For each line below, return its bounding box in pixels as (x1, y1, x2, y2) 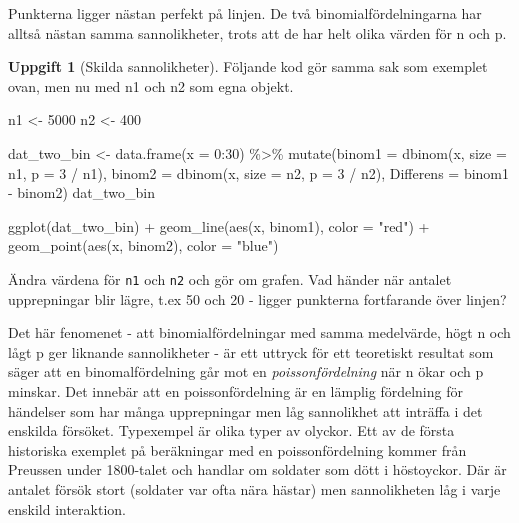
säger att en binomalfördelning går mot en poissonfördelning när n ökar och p (8, 361, 484, 382)
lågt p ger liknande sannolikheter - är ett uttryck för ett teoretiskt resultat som (8, 341, 494, 362)
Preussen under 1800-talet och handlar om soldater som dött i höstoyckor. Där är (8, 459, 507, 480)
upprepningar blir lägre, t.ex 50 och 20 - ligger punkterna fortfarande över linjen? (8, 288, 507, 309)
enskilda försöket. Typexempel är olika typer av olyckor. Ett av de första (8, 420, 455, 441)
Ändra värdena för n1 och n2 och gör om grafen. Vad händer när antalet (8, 268, 452, 289)
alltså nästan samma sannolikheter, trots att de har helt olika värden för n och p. (8, 22, 507, 43)
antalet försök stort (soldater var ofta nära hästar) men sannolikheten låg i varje (8, 478, 501, 499)
